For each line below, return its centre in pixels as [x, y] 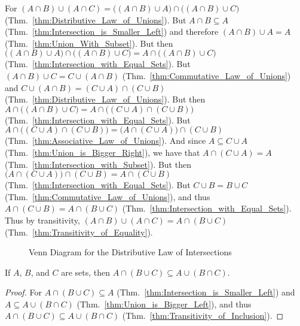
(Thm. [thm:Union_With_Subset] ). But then [89, 43]
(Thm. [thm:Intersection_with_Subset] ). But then [98, 164]
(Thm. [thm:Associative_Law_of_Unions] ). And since [105, 141]
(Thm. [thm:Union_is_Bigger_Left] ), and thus [164, 304]
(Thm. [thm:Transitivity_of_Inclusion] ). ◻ [203, 316]
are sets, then [86, 272]
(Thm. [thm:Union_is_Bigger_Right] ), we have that [102, 152]
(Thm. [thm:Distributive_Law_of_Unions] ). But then [105, 99]
